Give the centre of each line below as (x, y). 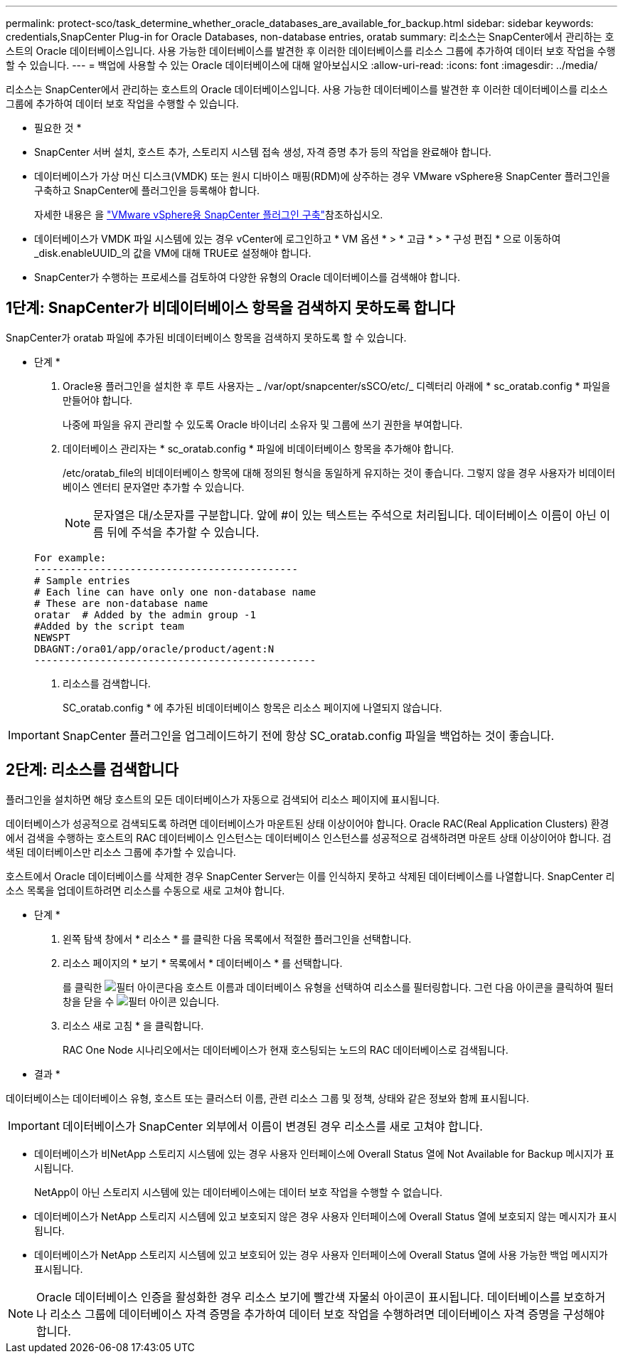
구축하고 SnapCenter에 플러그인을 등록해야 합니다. (147, 190)
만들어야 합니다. (98, 400)
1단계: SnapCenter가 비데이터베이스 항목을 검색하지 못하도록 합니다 (230, 308)
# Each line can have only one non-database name (175, 592)
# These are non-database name (121, 603)
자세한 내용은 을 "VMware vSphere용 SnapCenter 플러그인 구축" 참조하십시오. (209, 215)
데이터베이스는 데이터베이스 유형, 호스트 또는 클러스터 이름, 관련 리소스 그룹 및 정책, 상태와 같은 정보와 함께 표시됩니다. (268, 1098)
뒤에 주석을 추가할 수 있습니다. (183, 532)
